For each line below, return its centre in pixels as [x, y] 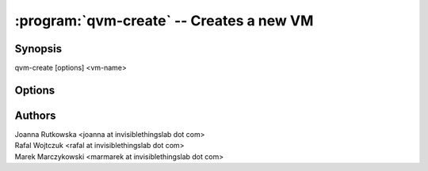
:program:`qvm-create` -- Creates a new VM [164, 21]
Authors [35, 115]
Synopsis [38, 49]
